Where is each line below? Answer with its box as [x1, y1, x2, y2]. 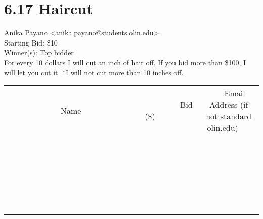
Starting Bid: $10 [4, 37, 58, 48]
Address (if [209, 99, 248, 111]
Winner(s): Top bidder [4, 47, 74, 58]
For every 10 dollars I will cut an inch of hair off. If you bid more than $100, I [4, 57, 246, 67]
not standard [206, 110, 252, 122]
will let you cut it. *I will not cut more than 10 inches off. [4, 67, 184, 77]
